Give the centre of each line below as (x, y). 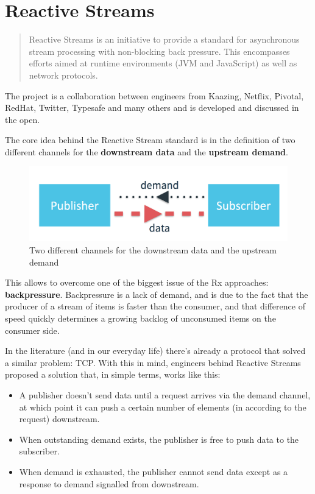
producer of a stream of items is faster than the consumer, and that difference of (155, 306)
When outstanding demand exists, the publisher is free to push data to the (159, 439)
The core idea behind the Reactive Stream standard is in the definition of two (150, 140)
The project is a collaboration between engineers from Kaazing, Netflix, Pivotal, (154, 95)
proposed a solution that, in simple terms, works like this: (113, 374)
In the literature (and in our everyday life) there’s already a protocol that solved (155, 351)
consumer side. (32, 330)
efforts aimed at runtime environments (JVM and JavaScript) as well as (163, 63)
